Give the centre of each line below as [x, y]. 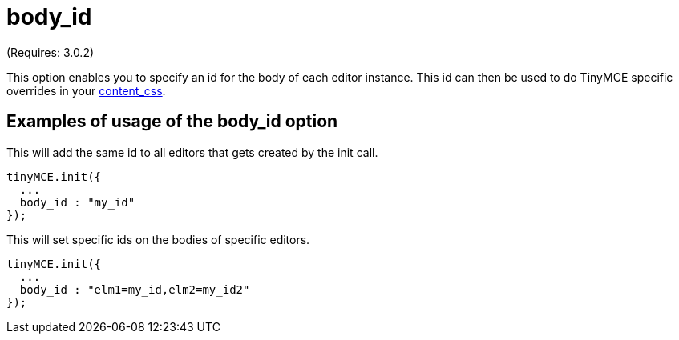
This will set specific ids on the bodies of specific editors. [158, 239]
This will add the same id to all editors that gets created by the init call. [192, 152]
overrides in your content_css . [86, 90]
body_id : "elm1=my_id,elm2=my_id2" [135, 289]
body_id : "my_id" [77, 202]
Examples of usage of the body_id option [172, 122]
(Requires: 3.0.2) [51, 52]
